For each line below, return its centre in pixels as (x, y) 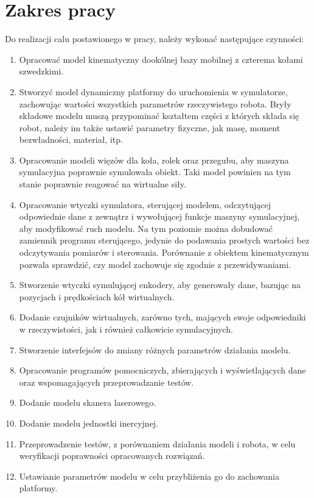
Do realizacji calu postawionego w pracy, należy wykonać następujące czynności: (155, 39)
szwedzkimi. (41, 71)
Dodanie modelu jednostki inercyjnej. (89, 423)
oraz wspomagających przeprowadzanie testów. (106, 382)
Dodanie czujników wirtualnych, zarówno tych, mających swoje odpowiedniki (162, 317)
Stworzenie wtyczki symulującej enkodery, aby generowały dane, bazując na (160, 285)
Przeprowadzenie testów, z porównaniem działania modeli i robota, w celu (157, 443)
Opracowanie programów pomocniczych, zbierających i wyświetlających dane (162, 370)
